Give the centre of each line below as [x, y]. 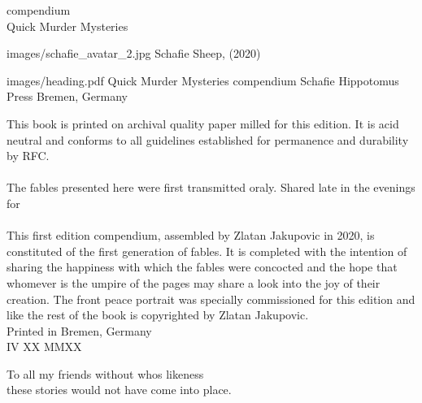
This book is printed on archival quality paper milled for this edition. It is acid [203, 123]
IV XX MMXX [44, 347]
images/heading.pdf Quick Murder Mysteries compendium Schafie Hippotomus [203, 80]
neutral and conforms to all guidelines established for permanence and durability [208, 139]
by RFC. [28, 156]
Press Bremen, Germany [67, 96]
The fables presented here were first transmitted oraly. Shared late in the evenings [211, 187]
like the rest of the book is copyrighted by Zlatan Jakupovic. [158, 315]
